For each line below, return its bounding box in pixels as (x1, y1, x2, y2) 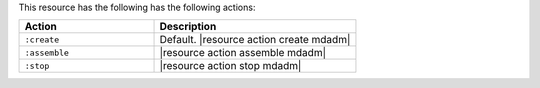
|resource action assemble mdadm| (159, 46, 327, 60)
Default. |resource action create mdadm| (159, 33, 351, 47)
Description (159, 20, 217, 34)
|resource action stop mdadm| (159, 59, 302, 73)
